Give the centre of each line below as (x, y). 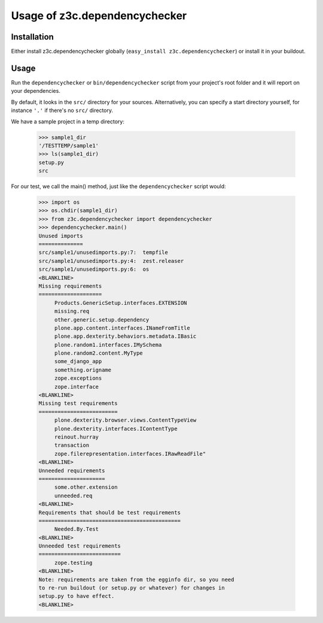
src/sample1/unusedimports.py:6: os (94, 269)
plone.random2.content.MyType (98, 353)
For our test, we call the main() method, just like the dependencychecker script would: (119, 186)
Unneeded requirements (72, 471)
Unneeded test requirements (80, 546)
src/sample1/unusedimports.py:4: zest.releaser (111, 261)
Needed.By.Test (76, 529)
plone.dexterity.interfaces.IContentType (116, 429)
